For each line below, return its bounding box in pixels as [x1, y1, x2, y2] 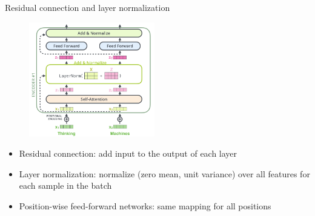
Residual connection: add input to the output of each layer [19, 147, 237, 160]
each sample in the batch [19, 179, 112, 192]
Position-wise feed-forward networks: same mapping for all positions [19, 199, 271, 212]
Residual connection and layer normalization [5, 1, 170, 13]
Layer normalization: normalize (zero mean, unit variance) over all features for [19, 167, 310, 180]
